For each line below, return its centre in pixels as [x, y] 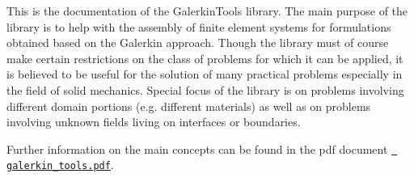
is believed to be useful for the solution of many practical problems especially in [205, 74]
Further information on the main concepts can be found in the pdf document [197, 148]
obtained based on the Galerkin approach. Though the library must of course [198, 42]
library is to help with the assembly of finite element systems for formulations [199, 26]
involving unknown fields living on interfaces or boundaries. [154, 122]
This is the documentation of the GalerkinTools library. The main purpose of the [207, 11]
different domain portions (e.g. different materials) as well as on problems [189, 106]
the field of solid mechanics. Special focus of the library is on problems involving [205, 89]
